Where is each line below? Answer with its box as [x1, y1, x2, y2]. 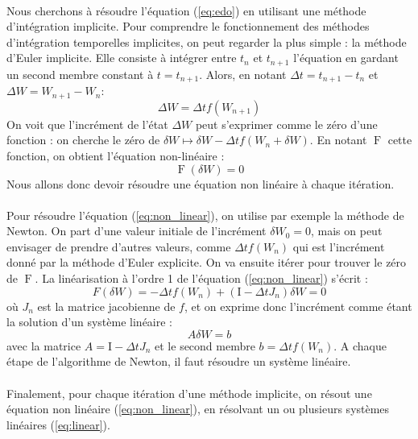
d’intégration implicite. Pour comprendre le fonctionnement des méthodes [6, 18, 370, 35]
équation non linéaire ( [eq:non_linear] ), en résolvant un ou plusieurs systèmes [6, 400, 390, 417]
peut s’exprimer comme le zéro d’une [195, 115, 378, 132]
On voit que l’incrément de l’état [6, 115, 168, 132]
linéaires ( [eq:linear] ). [6, 416, 110, 433]
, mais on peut [310, 222, 383, 239]
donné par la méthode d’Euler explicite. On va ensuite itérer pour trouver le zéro [6, 254, 407, 271]
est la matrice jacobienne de [37, 297, 176, 314]
